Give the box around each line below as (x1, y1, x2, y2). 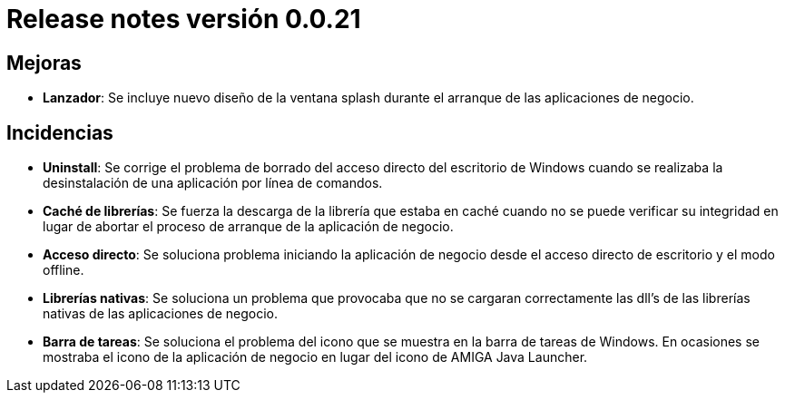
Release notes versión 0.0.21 (6, 4, 361, 34)
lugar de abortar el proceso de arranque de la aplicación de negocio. (43, 219, 454, 235)
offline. (43, 262, 84, 278)
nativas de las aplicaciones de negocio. (43, 306, 278, 322)
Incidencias (6, 121, 113, 144)
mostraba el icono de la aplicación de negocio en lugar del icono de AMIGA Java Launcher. (43, 349, 588, 366)
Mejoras (6, 51, 82, 74)
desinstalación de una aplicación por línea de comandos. (43, 175, 383, 191)
